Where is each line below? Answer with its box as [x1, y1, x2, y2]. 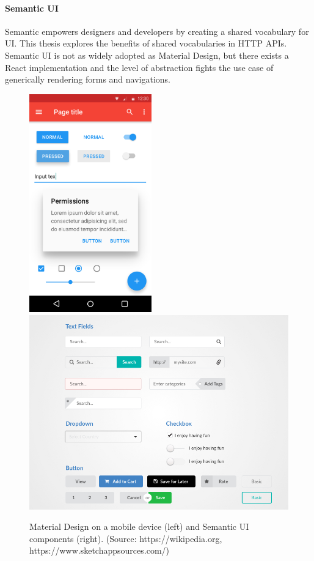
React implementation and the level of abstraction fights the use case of [5, 61, 274, 73]
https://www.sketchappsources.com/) [29, 544, 169, 557]
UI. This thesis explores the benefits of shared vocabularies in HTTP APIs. [5, 37, 287, 50]
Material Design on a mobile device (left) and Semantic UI [29, 520, 249, 533]
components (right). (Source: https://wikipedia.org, [29, 532, 222, 544]
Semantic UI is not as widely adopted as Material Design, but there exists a [5, 48, 289, 61]
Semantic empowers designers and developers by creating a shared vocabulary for [5, 24, 309, 37]
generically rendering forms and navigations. [5, 73, 171, 86]
